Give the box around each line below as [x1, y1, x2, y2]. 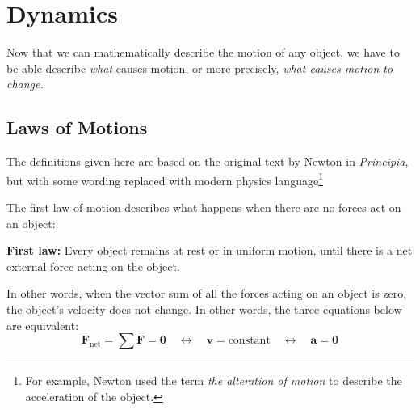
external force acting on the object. [6, 257, 180, 274]
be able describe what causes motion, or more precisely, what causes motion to [6, 59, 393, 76]
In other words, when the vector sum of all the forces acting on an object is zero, [6, 285, 407, 302]
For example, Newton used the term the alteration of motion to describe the [25, 372, 402, 389]
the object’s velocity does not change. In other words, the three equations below [6, 300, 402, 317]
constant [228, 335, 271, 347]
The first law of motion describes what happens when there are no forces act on [6, 198, 401, 215]
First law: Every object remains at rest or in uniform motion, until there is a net [6, 242, 413, 259]
